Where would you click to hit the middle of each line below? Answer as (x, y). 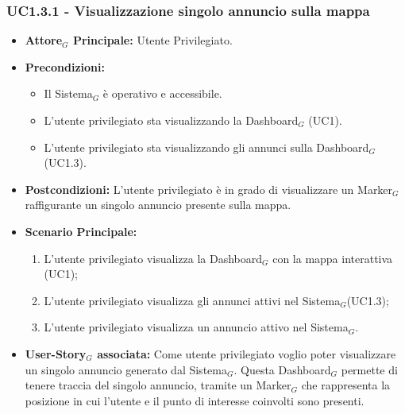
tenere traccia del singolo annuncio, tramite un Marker (158, 385)
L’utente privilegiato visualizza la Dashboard (153, 258)
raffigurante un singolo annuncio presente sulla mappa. (158, 205)
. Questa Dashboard (282, 369)
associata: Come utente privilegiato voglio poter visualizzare (247, 353)
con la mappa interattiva (333, 258)
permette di (369, 369)
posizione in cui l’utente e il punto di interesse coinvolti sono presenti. (195, 400)
